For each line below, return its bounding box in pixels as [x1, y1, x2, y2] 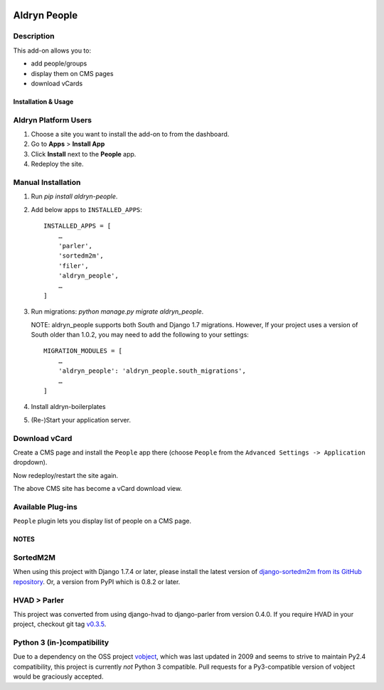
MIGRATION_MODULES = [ [43, 347, 123, 355]
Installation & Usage [13, 97, 74, 106]
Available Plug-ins [13, 501, 78, 511]
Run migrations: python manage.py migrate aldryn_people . [31, 307, 204, 316]
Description [13, 31, 55, 41]
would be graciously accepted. [13, 672, 104, 681]
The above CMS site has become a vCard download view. [13, 484, 183, 493]
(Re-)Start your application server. [31, 415, 132, 424]
